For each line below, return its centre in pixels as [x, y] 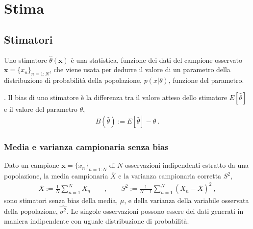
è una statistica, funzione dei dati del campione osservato [157, 60]
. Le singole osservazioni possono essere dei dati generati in [155, 211]
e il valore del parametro [41, 109]
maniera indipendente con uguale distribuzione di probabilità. [97, 220]
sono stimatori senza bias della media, [61, 200]
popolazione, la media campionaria [56, 176]
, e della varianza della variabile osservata [187, 200]
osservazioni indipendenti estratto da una [187, 165]
